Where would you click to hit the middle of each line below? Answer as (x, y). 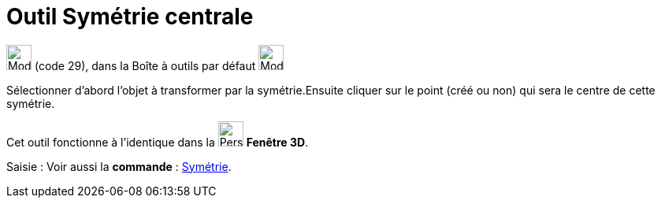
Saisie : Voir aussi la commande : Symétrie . (119, 166)
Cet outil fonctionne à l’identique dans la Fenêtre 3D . (158, 142)
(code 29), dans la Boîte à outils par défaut (145, 65)
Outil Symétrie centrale (130, 17)
